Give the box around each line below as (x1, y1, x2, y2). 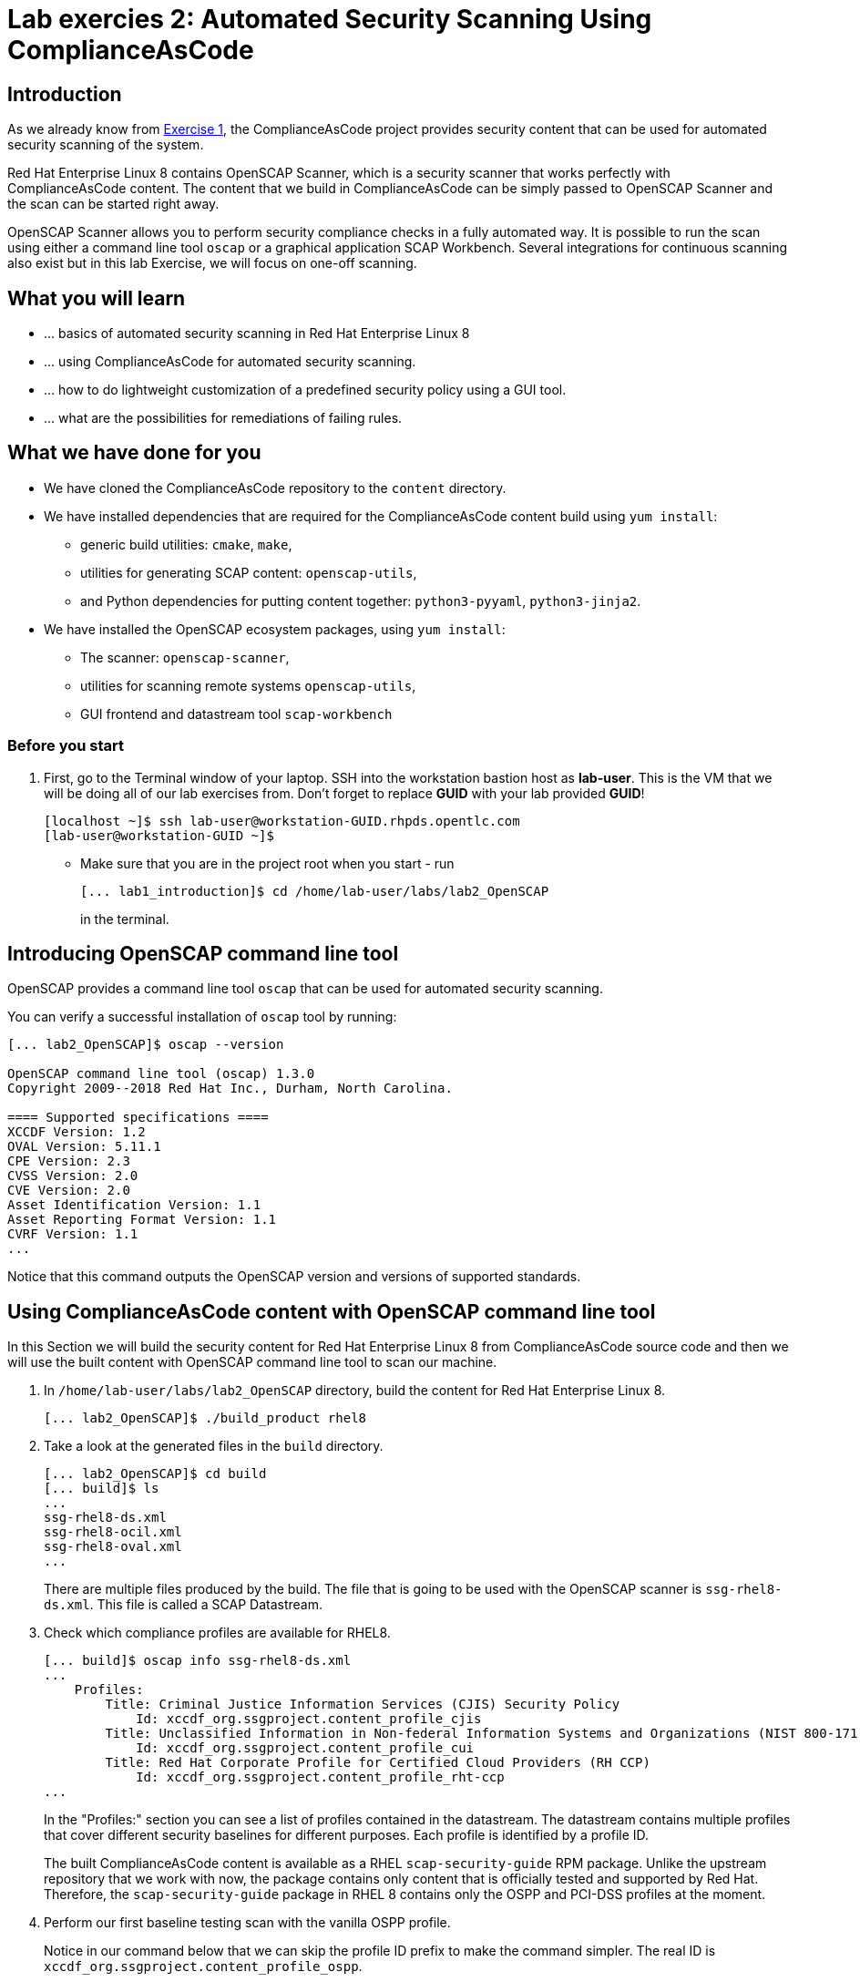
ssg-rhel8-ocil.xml (44, 1525, 182, 1540)
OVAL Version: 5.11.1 (7, 1139, 161, 1155)
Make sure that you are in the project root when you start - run (80, 855, 455, 871)
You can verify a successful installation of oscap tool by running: (7, 1009, 397, 1025)
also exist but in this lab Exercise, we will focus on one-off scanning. (7, 255, 417, 272)
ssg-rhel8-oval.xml (44, 1539, 182, 1555)
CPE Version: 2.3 (7, 1154, 130, 1169)
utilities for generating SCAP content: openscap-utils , (80, 564, 417, 580)
